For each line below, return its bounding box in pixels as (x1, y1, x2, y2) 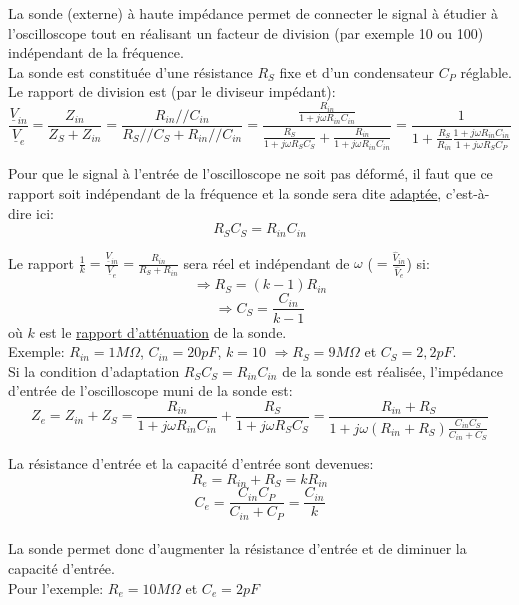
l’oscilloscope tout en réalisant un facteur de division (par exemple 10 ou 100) (8, 22, 484, 43)
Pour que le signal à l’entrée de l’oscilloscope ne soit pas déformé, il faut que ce (8, 163, 493, 184)
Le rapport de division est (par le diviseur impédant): (8, 81, 336, 102)
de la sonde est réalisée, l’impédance (282, 360, 503, 381)
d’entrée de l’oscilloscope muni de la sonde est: (8, 380, 293, 401)
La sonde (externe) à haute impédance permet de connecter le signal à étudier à (8, 3, 499, 23)
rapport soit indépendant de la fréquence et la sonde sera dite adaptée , (8, 183, 442, 204)
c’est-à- (445, 183, 490, 204)
